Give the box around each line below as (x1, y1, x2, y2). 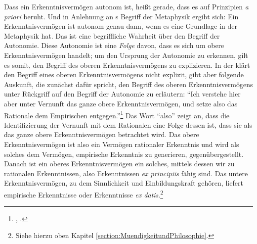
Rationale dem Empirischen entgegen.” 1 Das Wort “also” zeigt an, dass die (4, 108, 230, 120)
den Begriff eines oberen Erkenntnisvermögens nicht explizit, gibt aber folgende (4, 69, 244, 80)
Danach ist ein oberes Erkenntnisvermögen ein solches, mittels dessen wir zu (4, 158, 235, 169)
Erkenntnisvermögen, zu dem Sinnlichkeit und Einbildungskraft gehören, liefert (4, 178, 243, 188)
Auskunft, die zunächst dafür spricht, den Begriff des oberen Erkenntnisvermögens (4, 79, 253, 89)
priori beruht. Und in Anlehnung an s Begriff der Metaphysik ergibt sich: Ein (4, 11, 239, 21)
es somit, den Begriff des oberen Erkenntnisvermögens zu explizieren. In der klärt (4, 59, 250, 70)
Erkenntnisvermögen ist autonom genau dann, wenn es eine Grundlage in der (4, 21, 238, 31)
